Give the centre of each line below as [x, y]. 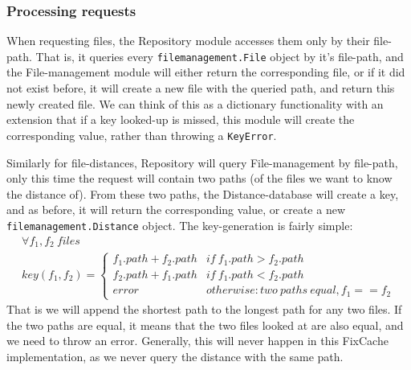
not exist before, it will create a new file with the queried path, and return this [201, 88]
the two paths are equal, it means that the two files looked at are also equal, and [205, 325]
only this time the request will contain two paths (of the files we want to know [199, 178]
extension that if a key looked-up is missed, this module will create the [181, 119]
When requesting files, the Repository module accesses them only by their [188, 41]
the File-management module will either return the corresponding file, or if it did [206, 72]
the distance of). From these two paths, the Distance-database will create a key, [203, 193]
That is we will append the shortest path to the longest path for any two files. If [204, 309]
